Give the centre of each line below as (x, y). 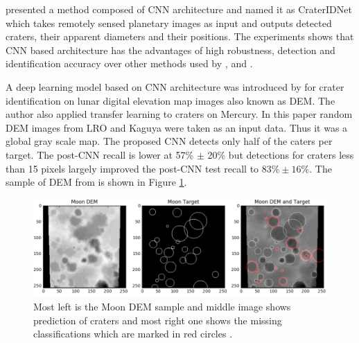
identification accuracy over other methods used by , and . (129, 63)
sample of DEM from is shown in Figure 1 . (96, 182)
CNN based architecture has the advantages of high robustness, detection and (170, 50)
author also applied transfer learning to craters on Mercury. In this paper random (179, 114)
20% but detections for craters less (281, 154)
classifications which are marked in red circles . (133, 334)
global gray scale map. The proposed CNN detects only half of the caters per (169, 141)
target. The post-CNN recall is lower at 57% (100, 154)
